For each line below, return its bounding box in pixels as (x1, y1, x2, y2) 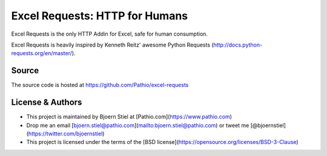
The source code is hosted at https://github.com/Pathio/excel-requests (11, 82, 189, 89)
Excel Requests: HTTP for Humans (11, 9, 188, 22)
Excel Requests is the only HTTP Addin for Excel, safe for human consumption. (11, 30, 208, 37)
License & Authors (11, 97, 82, 108)
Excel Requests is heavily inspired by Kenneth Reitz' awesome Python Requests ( (11, 41, 214, 48)
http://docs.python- (213, 41, 263, 48)
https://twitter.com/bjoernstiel (28, 130, 103, 137)
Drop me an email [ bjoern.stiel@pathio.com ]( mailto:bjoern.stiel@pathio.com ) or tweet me (26, 122, 249, 129)
